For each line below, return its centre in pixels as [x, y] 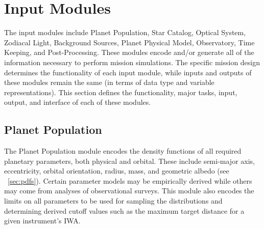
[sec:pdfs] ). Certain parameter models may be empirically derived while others [130, 180]
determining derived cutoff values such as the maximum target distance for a [124, 210]
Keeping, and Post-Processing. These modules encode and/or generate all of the [129, 52]
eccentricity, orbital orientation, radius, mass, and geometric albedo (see [117, 171]
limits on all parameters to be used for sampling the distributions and [113, 201]
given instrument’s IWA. [42, 221]
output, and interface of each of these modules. [78, 102]
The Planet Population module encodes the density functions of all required [123, 151]
